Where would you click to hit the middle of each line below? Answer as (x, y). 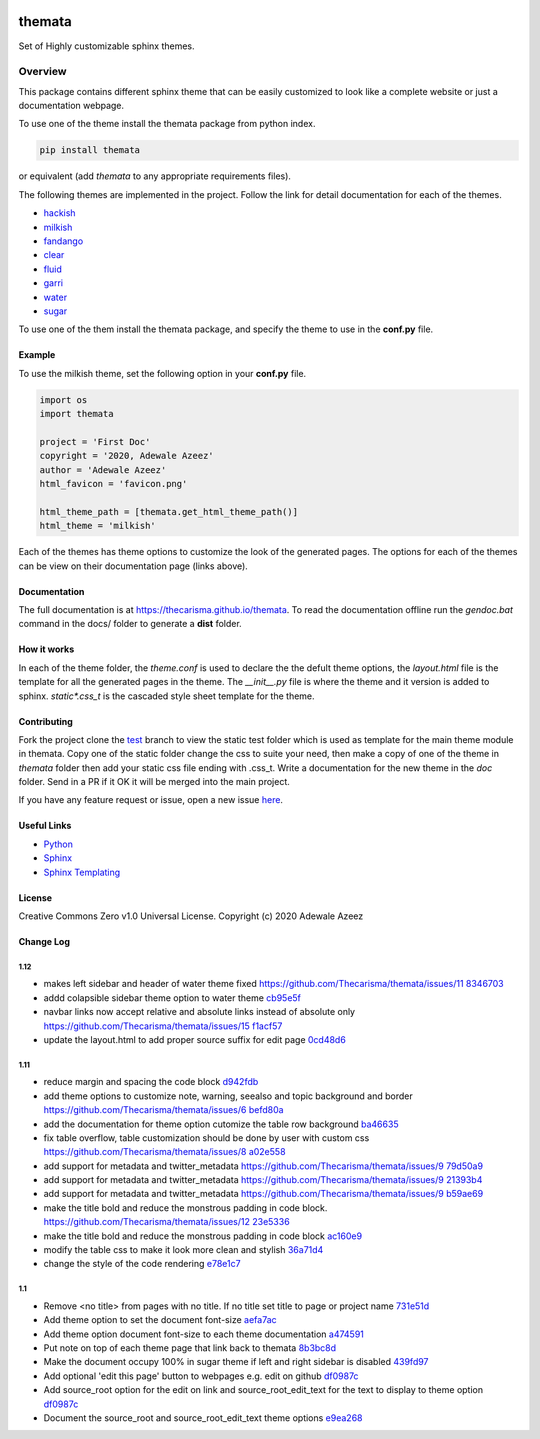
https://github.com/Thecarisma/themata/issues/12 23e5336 (166, 1222)
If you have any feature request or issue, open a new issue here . (151, 800)
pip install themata (89, 150)
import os (63, 399)
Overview (42, 72)
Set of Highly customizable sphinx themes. (106, 46)
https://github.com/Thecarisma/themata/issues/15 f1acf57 (163, 1026)
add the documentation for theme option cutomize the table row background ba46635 (221, 1124)
